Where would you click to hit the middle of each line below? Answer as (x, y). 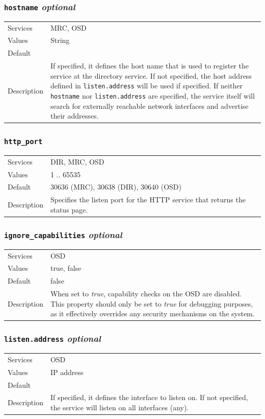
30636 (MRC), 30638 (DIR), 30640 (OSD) (116, 187)
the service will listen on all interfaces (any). (120, 407)
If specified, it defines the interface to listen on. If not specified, (149, 397)
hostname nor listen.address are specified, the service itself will (152, 95)
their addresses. (74, 116)
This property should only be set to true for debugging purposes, (152, 303)
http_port (23, 142)
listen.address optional (52, 339)
